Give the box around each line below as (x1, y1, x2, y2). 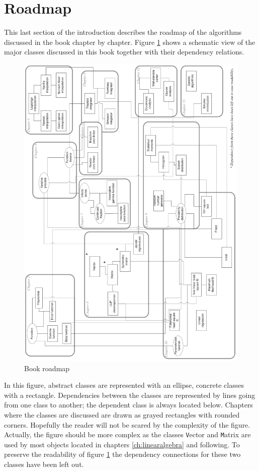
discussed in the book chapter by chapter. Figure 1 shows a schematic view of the (4, 36, 255, 47)
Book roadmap (24, 363, 70, 373)
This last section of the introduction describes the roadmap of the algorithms (4, 27, 242, 37)
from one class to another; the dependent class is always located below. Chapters (4, 399, 253, 410)
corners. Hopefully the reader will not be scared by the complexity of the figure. (4, 419, 250, 430)
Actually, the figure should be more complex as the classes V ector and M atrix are (4, 429, 251, 440)
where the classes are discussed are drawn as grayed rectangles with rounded (4, 409, 240, 420)
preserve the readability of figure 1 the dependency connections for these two (4, 449, 241, 459)
